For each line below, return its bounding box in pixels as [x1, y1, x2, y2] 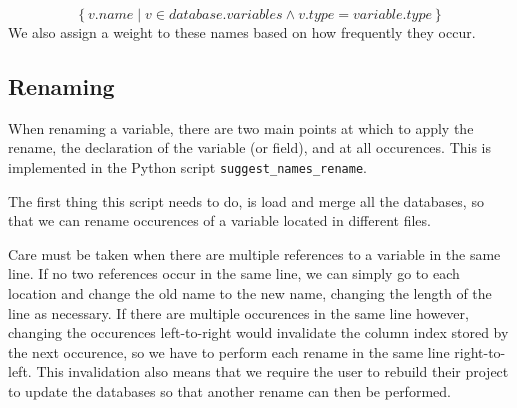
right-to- [454, 341, 506, 362]
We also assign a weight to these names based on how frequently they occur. [8, 22, 476, 42]
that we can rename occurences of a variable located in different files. [8, 210, 431, 231]
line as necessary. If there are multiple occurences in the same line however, [8, 302, 469, 323]
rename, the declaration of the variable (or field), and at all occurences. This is [8, 137, 492, 158]
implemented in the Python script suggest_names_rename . [8, 156, 367, 177]
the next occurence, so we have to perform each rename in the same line [8, 341, 450, 362]
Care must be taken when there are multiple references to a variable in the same [8, 243, 501, 264]
